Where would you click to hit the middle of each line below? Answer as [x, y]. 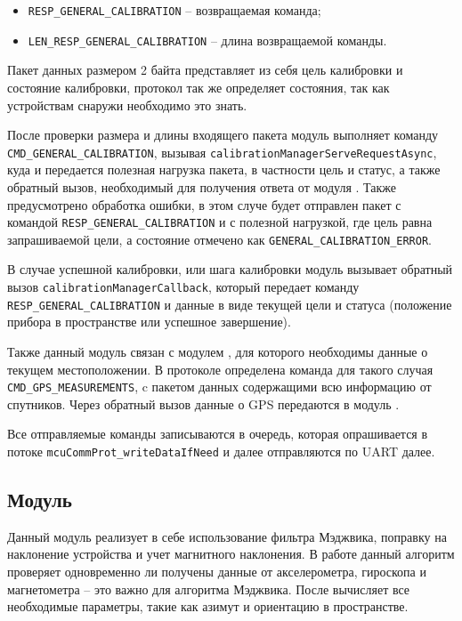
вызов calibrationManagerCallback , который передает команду [183, 287]
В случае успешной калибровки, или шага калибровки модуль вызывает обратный [230, 269]
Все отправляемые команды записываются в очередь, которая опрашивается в [218, 434]
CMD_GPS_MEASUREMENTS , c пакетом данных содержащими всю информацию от [219, 387]
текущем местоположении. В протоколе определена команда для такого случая [220, 369]
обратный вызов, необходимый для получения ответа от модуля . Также [202, 186]
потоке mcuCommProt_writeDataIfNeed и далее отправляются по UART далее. [221, 451]
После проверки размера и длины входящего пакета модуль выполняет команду [223, 135]
